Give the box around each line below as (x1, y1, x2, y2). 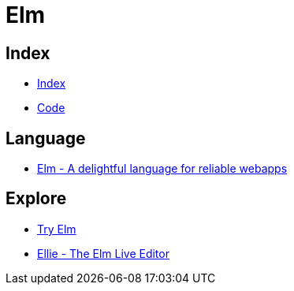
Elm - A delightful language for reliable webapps (37, 162, 288, 176)
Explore (6, 188, 67, 209)
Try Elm (37, 222, 76, 236)
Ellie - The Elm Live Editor (37, 246, 169, 260)
